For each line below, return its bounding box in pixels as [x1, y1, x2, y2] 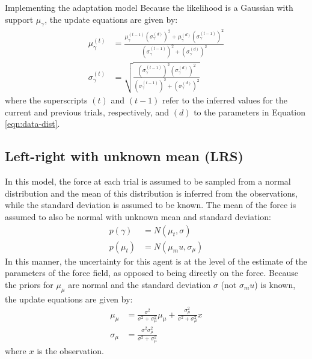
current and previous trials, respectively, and [5, 105, 170, 118]
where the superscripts [5, 94, 88, 106]
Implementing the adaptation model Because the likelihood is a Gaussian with [5, 1, 293, 13]
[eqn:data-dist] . [5, 117, 60, 130]
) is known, [254, 278, 296, 290]
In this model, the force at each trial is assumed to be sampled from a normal [5, 175, 291, 188]
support [5, 13, 34, 25]
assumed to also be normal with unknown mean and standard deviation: [5, 210, 271, 223]
